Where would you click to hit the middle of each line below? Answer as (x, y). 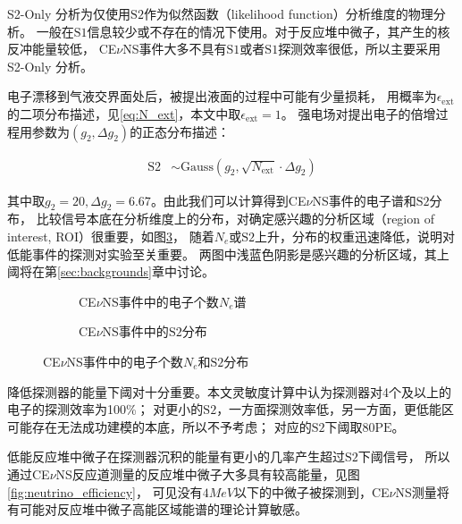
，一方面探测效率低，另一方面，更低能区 (336, 409)
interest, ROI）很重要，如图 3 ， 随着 (111, 236)
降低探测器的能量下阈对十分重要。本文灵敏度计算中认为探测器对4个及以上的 (229, 391)
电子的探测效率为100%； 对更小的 (105, 409)
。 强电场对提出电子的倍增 (358, 113)
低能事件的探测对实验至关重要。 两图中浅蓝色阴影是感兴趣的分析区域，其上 (228, 254)
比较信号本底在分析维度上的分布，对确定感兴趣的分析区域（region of (235, 219)
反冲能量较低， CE (62, 49)
